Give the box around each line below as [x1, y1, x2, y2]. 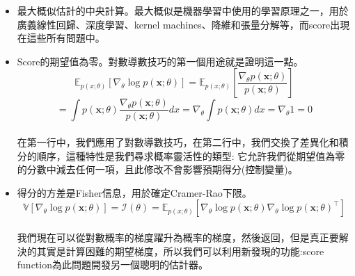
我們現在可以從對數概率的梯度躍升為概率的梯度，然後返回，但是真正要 [17, 230, 339, 244]
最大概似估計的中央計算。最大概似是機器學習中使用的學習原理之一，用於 [17, 3, 349, 17]
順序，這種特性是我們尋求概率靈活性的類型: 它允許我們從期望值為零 [36, 148, 345, 163]
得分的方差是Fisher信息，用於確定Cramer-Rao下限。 [17, 185, 252, 200]
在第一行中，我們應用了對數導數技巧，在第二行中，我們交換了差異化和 [17, 135, 339, 149]
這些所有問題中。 [26, 31, 105, 45]
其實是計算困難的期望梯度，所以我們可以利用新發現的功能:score [36, 243, 324, 258]
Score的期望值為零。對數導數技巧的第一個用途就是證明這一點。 [17, 54, 303, 68]
